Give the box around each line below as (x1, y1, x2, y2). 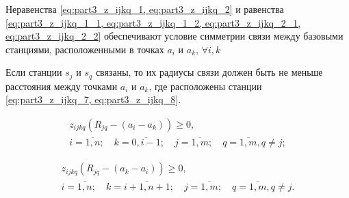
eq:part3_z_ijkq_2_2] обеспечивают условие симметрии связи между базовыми (5, 29, 344, 43)
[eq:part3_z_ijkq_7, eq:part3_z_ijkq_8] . (5, 92, 181, 107)
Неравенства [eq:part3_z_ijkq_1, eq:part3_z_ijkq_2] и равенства (5, 2, 284, 16)
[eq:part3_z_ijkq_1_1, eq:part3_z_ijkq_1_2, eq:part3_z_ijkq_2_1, (5, 15, 301, 29)
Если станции (5, 65, 62, 79)
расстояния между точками (5, 79, 118, 93)
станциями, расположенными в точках (5, 42, 164, 56)
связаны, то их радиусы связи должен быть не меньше (95, 65, 323, 79)
